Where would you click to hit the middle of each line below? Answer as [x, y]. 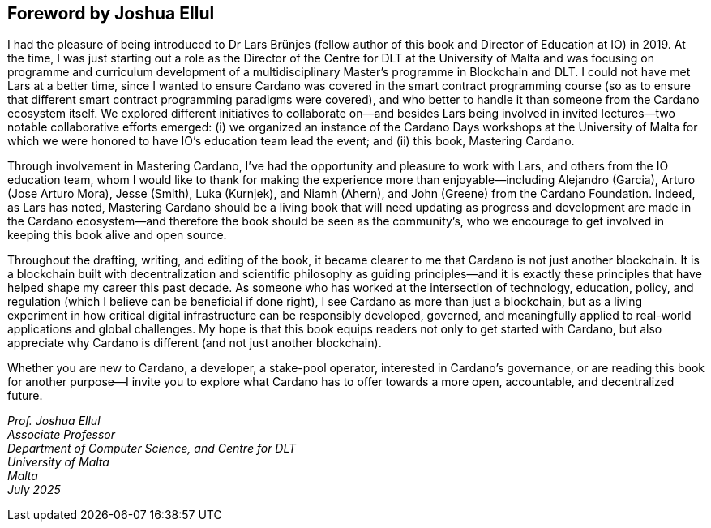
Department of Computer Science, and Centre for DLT [152, 449]
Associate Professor [61, 435]
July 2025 [34, 490]
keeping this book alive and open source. [117, 235]
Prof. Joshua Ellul [54, 421]
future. [25, 396]
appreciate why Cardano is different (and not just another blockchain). [195, 343]
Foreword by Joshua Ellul [111, 13]
